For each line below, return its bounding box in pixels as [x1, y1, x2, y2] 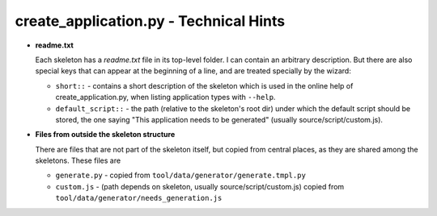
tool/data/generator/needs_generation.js [55, 193, 223, 203]
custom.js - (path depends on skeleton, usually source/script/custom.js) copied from [55, 181, 345, 191]
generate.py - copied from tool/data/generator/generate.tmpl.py [55, 170, 307, 181]
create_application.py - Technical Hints [15, 12, 286, 30]
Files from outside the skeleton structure [35, 130, 176, 139]
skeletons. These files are [35, 156, 121, 165]
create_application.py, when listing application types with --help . [55, 93, 276, 102]
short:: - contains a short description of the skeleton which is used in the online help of [55, 81, 354, 90]
